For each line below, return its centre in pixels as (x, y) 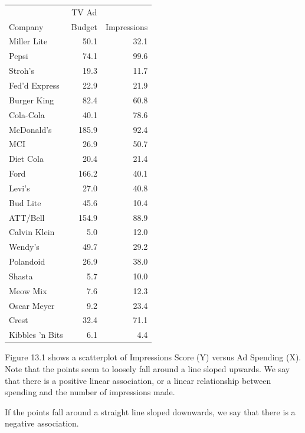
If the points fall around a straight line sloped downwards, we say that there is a (150, 411)
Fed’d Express (34, 85)
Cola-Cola (27, 114)
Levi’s (19, 188)
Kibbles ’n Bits (36, 335)
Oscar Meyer (32, 305)
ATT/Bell (27, 217)
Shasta (21, 276)
